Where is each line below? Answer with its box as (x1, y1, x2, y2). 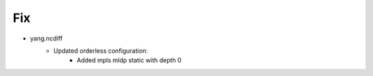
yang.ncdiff (30, 34, 63, 42)
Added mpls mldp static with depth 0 (77, 56, 182, 64)
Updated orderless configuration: (53, 47, 149, 55)
